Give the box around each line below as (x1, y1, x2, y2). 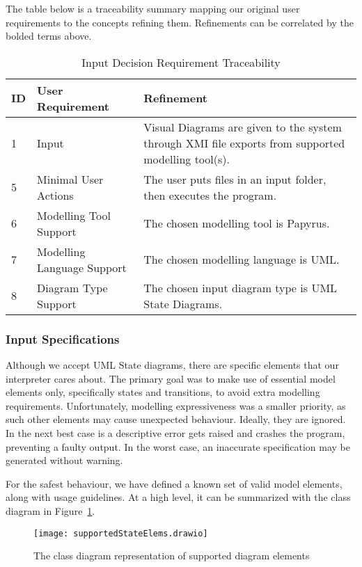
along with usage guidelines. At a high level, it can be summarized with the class (6, 490, 351, 504)
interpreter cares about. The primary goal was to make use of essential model (6, 371, 336, 385)
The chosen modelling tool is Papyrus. (143, 215, 330, 232)
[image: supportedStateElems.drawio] (33, 528, 208, 538)
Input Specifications (6, 330, 120, 347)
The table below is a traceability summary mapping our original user (6, 1, 300, 15)
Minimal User (37, 170, 104, 187)
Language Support (37, 259, 127, 275)
